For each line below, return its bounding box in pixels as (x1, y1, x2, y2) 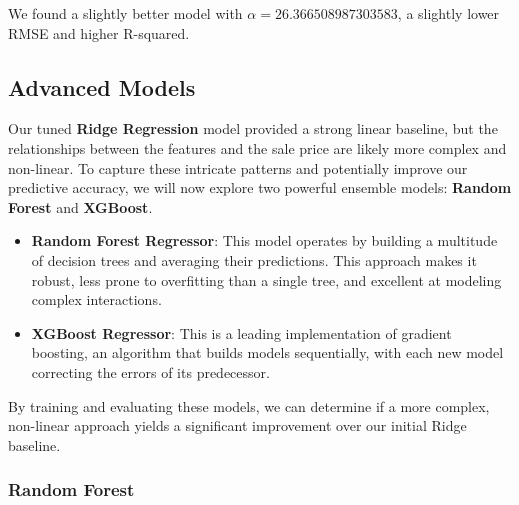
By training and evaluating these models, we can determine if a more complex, (8, 395, 490, 416)
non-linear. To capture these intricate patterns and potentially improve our (8, 157, 468, 178)
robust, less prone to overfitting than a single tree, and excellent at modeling (31, 269, 502, 290)
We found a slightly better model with (8, 3, 243, 23)
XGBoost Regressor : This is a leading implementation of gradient (31, 322, 452, 343)
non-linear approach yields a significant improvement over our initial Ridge (8, 415, 467, 436)
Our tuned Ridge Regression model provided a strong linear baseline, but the (8, 118, 498, 139)
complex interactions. (31, 289, 162, 310)
